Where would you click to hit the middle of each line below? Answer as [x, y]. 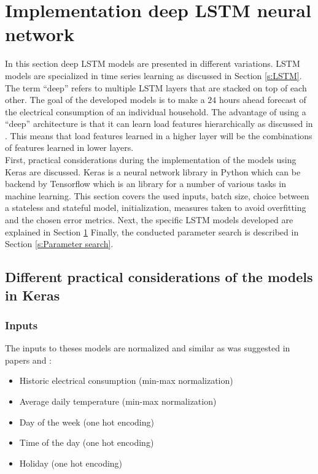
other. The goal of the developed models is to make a [105, 100]
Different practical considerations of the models [159, 277]
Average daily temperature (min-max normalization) [118, 401]
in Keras [33, 295]
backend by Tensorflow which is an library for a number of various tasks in [145, 184]
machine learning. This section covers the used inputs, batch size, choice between [157, 195]
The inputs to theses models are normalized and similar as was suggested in [148, 348]
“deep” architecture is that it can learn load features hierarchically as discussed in [159, 124]
